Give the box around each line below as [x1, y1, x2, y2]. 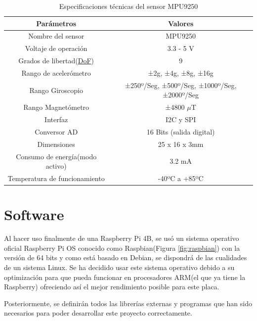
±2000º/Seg [163, 90, 199, 100]
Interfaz [44, 114, 68, 125]
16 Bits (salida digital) [146, 126, 215, 137]
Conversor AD [35, 126, 78, 137]
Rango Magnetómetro [23, 102, 89, 112]
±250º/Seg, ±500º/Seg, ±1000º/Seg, [125, 80, 237, 90]
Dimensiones [37, 138, 75, 149]
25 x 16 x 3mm [158, 138, 204, 149]
